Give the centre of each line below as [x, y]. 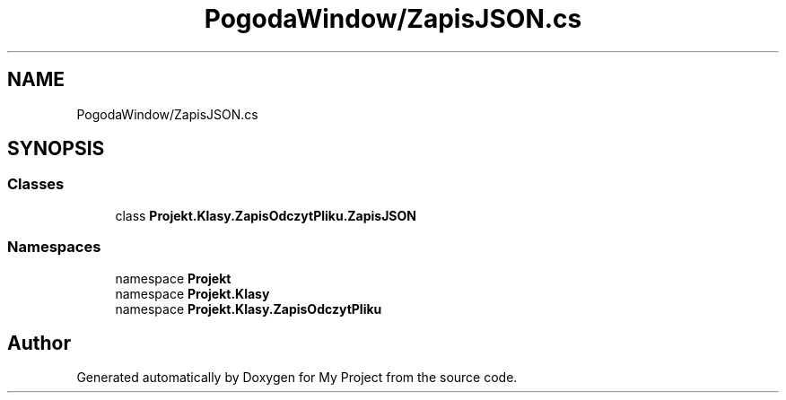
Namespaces [54, 247]
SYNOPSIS [56, 149]
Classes [36, 184]
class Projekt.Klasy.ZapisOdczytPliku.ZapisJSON [266, 215]
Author [39, 343]
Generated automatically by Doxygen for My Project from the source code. [297, 378]
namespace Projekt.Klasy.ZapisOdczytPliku [249, 309]
